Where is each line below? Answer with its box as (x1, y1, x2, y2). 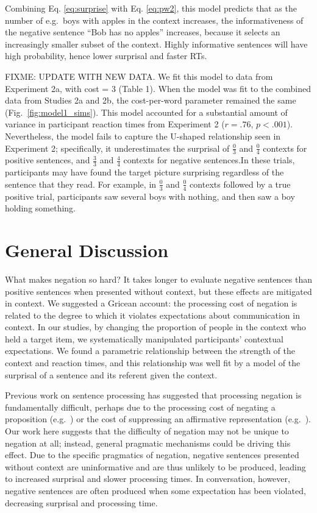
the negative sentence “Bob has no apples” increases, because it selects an (5, 26, 280, 38)
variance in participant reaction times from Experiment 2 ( (5, 118, 225, 130)
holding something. (5, 202, 76, 214)
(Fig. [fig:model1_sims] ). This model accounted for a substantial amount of (5, 105, 288, 118)
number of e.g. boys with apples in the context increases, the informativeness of (5, 13, 304, 26)
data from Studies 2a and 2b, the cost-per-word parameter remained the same (5, 94, 296, 107)
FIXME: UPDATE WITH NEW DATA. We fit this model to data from (5, 69, 273, 82)
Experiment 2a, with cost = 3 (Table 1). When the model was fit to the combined (5, 82, 312, 94)
